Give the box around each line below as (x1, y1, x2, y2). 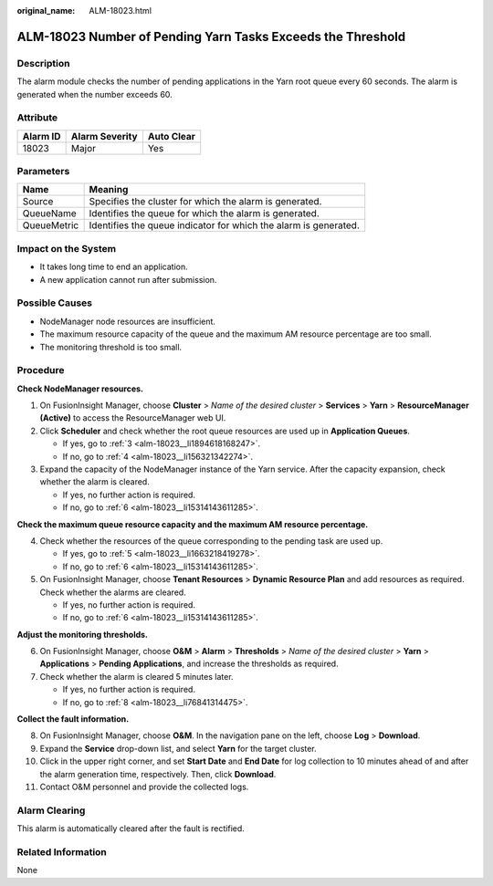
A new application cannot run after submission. (39, 274, 217, 285)
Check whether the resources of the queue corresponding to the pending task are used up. (39, 535, 383, 547)
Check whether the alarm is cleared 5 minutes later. (39, 671, 234, 682)
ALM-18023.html (89, 5, 152, 16)
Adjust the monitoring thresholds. (16, 629, 149, 640)
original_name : (16, 5, 76, 16)
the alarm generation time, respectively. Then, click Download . (39, 768, 277, 779)
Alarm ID (22, 130, 61, 142)
